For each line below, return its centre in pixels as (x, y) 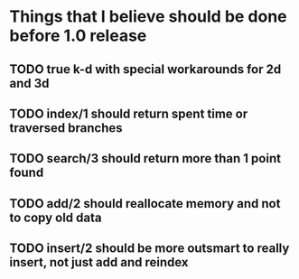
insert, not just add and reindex (99, 262)
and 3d (29, 83)
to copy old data (56, 217)
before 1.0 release (78, 36)
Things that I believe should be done (148, 17)
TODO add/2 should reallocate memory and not (145, 204)
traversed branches (66, 128)
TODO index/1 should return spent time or (129, 113)
